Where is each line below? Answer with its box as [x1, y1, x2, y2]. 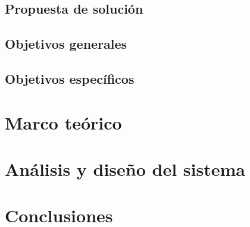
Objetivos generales [5, 34, 127, 53]
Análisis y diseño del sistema [5, 156, 245, 181]
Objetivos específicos [5, 69, 135, 87]
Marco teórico [5, 110, 122, 134]
